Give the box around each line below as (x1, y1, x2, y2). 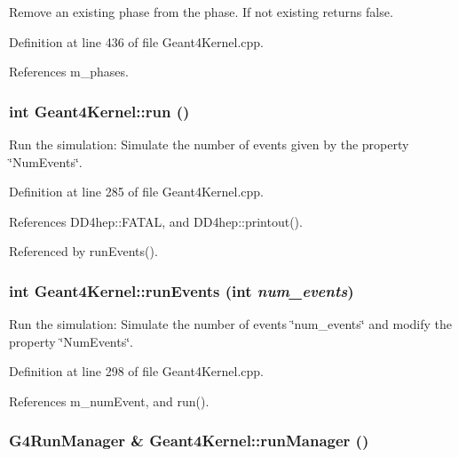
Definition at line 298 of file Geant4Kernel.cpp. (9, 362, 264, 381)
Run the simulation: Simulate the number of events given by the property (9, 135, 409, 153)
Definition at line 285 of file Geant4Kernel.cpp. (9, 182, 264, 201)
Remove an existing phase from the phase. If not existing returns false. (9, 3, 393, 20)
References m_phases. (9, 62, 129, 81)
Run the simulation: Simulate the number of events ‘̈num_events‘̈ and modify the (9, 315, 453, 333)
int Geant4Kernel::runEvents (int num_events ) (9, 279, 354, 301)
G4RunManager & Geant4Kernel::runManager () (9, 429, 369, 452)
